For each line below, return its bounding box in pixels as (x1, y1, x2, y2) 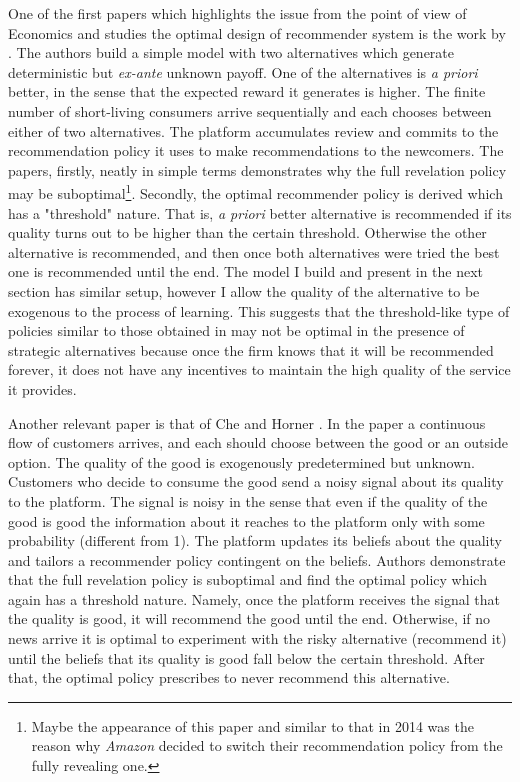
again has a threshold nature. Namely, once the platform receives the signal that (8, 588, 501, 609)
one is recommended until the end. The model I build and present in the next (8, 261, 484, 282)
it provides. (8, 378, 77, 399)
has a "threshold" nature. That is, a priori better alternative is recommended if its (8, 202, 512, 223)
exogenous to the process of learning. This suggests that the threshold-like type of (8, 300, 510, 321)
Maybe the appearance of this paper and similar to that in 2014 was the (31, 715, 474, 736)
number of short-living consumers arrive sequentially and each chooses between (8, 100, 492, 121)
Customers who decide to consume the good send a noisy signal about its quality (8, 471, 504, 492)
